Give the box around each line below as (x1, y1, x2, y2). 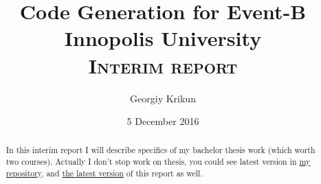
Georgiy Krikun (130, 91, 196, 105)
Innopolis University (64, 24, 262, 52)
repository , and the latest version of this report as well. (5, 167, 203, 179)
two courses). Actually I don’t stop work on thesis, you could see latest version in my (5, 156, 311, 168)
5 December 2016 (126, 114, 199, 128)
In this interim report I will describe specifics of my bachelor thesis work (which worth (5, 144, 316, 156)
